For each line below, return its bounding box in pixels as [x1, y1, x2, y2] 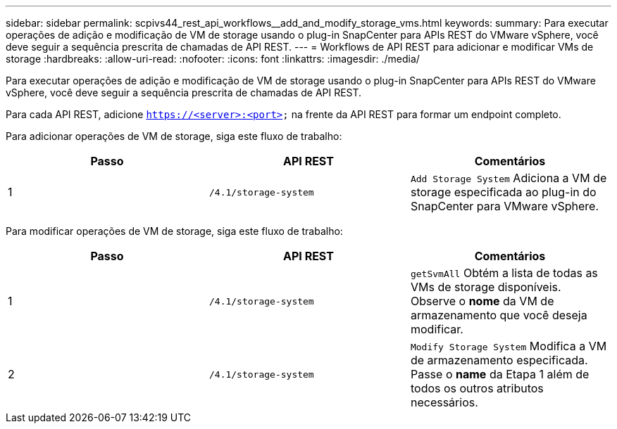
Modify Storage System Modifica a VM [410, 339, 607, 353]
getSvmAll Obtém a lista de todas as [410, 266, 598, 280]
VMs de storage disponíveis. [410, 280, 561, 294]
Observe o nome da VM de [410, 294, 554, 308]
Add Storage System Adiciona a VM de [410, 171, 607, 185]
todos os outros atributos [410, 381, 544, 395]
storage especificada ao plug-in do [410, 185, 597, 199]
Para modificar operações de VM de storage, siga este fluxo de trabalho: [6, 225, 343, 237]
